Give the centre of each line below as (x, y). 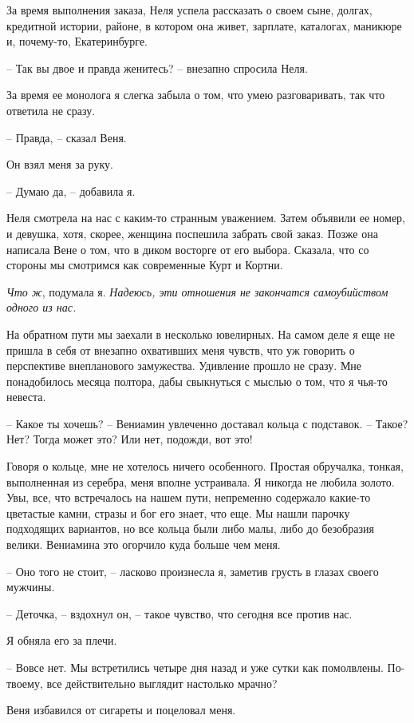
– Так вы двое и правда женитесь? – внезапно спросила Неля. (157, 68)
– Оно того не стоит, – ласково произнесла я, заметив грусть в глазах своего (193, 571)
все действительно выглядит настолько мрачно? (162, 683)
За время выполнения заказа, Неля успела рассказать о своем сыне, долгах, (189, 10)
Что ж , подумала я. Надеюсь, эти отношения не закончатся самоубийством (197, 291)
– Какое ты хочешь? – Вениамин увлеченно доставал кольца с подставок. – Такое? (207, 423)
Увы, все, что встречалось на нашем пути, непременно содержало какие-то (189, 497)
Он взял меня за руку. (60, 164)
